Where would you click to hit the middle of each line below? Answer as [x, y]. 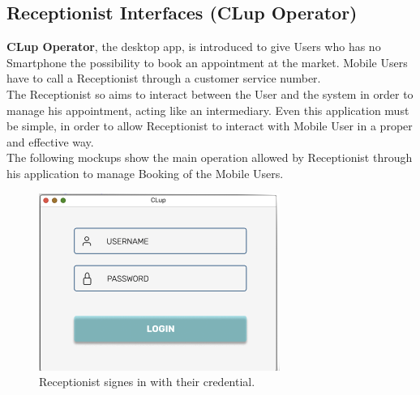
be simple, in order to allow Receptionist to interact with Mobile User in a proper [210, 126]
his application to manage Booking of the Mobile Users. [145, 173]
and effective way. [50, 141]
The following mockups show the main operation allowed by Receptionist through [210, 157]
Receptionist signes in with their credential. [147, 382]
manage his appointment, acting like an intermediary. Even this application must [208, 110]
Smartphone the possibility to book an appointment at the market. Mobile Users [207, 62]
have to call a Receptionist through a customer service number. [164, 78]
